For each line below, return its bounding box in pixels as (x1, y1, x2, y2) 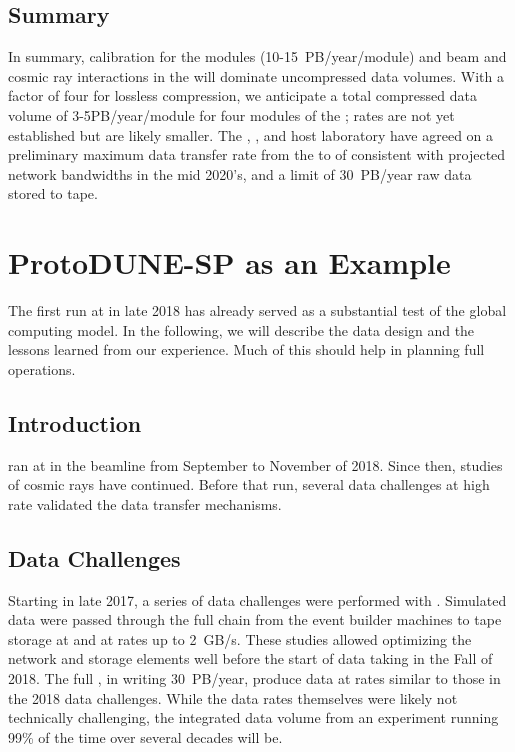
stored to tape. (8, 183, 98, 204)
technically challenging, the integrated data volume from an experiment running (8, 707, 499, 728)
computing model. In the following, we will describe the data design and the (8, 319, 475, 340)
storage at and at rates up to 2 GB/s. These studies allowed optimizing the (8, 628, 472, 649)
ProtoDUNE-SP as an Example (8, 242, 451, 283)
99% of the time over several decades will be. (8, 726, 283, 747)
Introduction (8, 407, 142, 438)
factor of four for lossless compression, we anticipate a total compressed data (8, 85, 477, 106)
